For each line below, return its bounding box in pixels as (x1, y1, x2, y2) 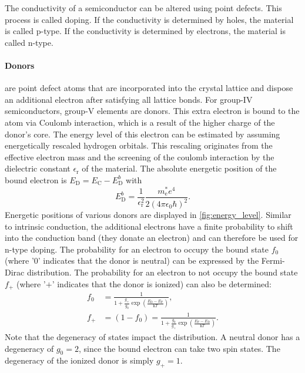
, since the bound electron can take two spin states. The (78, 342, 280, 354)
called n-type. (5, 36, 53, 48)
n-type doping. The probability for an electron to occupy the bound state (5, 243, 269, 255)
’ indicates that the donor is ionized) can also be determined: (52, 277, 272, 290)
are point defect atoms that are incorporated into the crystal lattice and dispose (5, 82, 293, 94)
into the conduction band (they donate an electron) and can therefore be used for (5, 231, 299, 244)
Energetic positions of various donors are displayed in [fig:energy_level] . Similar (5, 209, 291, 220)
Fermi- (261, 254, 285, 267)
